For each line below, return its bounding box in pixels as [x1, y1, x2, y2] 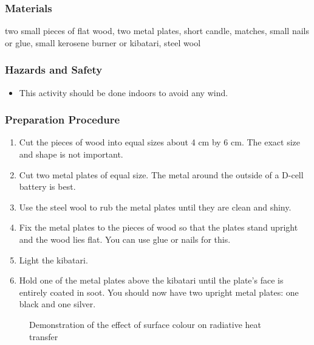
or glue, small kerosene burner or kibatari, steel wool [5, 36, 201, 49]
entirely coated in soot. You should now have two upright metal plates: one [19, 285, 299, 298]
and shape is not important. [19, 148, 123, 161]
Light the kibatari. [19, 253, 88, 266]
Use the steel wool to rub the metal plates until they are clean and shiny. [19, 200, 292, 213]
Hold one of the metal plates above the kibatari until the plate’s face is [19, 274, 284, 287]
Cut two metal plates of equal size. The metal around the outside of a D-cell [19, 168, 304, 181]
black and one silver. [19, 298, 96, 310]
